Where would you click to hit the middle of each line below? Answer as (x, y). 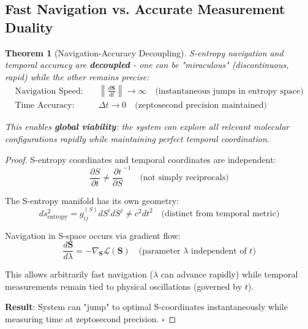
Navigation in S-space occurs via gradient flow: (93, 235)
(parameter (160, 251)
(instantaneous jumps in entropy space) (229, 91)
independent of (219, 251)
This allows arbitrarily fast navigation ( (79, 274)
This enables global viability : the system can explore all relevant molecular (147, 127)
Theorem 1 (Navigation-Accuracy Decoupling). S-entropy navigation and (144, 52)
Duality (29, 27)
